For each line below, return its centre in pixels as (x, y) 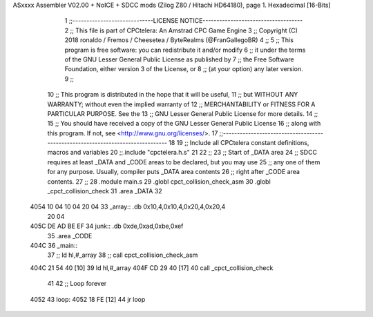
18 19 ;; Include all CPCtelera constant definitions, (239, 143)
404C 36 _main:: (54, 245)
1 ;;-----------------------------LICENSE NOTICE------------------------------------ (184, 21)
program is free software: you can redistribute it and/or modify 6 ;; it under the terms (185, 50)
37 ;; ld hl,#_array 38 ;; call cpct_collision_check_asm (123, 255)
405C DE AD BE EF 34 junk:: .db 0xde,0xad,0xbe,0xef (107, 226)
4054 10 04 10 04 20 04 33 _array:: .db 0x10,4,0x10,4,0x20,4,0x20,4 (128, 206)
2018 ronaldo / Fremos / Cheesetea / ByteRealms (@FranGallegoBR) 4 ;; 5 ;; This (179, 40)
